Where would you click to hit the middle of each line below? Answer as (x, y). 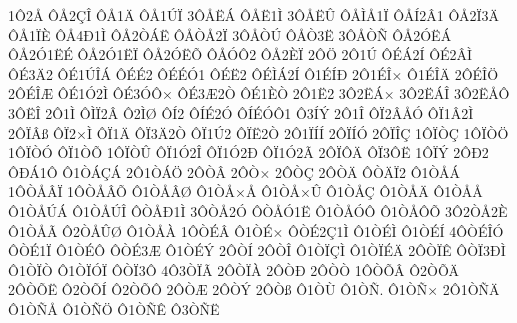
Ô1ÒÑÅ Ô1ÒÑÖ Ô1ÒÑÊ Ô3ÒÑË (114, 308)
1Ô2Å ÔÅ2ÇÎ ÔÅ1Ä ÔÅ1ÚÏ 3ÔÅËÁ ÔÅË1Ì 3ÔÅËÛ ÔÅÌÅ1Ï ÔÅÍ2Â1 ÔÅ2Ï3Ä (253, 15)
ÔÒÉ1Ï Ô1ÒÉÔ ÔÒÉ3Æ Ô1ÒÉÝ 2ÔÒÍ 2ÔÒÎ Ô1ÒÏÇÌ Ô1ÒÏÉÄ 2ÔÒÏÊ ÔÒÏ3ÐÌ (257, 250)
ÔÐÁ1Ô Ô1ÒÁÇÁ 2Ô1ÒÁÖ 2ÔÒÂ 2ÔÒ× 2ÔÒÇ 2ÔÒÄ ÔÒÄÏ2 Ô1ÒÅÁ (234, 171)
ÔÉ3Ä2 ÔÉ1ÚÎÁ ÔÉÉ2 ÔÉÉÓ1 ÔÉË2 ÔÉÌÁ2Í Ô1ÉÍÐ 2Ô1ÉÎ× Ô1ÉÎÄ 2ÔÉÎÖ (253, 73)
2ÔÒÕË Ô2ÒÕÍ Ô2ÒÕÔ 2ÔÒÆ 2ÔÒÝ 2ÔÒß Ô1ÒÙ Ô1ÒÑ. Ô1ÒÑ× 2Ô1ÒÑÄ (254, 289)
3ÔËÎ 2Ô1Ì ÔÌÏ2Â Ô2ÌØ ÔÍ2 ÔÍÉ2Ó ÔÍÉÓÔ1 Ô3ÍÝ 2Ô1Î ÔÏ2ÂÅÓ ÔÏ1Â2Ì (241, 112)
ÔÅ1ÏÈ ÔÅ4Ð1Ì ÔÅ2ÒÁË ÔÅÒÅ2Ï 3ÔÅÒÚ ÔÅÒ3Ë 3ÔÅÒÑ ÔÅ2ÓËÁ (230, 34)
